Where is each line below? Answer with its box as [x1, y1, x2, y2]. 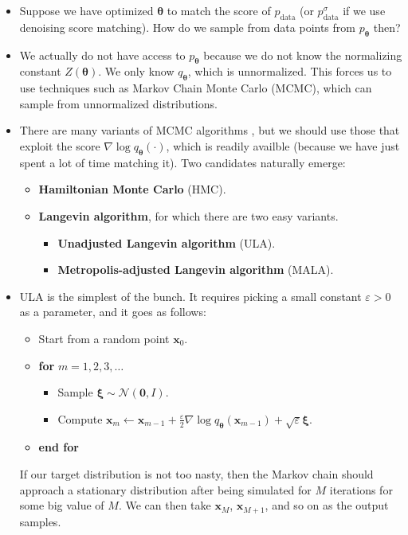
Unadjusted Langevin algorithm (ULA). [57, 234, 276, 251]
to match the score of [167, 2, 271, 18]
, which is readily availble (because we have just [166, 137, 400, 154]
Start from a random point [38, 330, 170, 346]
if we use [343, 2, 386, 18]
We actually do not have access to [19, 46, 186, 63]
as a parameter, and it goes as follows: [19, 303, 206, 320]
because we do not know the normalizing [203, 46, 402, 63]
